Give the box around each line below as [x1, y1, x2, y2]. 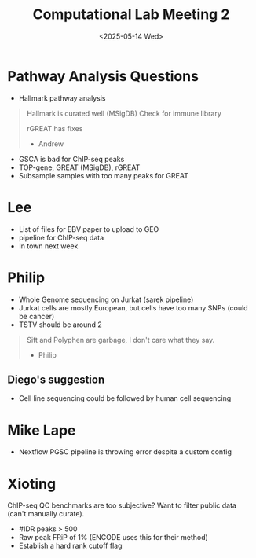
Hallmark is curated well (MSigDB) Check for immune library [26, 108, 221, 118]
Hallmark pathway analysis [18, 93, 106, 103]
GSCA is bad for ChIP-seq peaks [18, 154, 125, 163]
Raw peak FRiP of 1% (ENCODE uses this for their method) [18, 533, 209, 542]
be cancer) [18, 311, 55, 321]
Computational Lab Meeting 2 [32, 6, 230, 24]
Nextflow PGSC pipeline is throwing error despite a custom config [18, 447, 232, 457]
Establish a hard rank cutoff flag [18, 541, 123, 551]
